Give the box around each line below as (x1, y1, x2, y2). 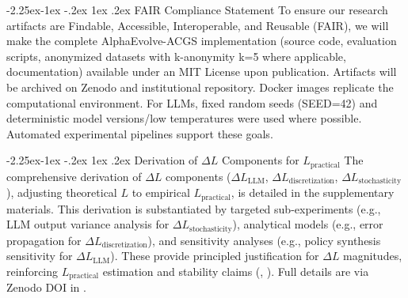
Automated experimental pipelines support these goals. (6, 125, 273, 141)
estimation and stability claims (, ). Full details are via (102, 262, 369, 279)
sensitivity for (6, 247, 73, 264)
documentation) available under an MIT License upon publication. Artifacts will (6, 63, 397, 80)
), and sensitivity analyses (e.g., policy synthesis (147, 232, 381, 248)
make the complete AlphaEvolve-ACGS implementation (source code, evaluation (6, 32, 397, 49)
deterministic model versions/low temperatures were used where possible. (6, 110, 362, 126)
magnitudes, (343, 247, 402, 264)
